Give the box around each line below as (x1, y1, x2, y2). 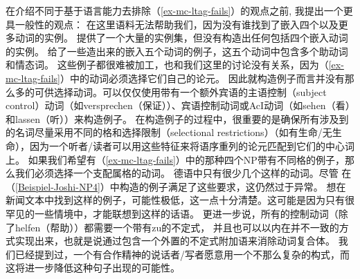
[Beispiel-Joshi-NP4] (15, 179, 100, 193)
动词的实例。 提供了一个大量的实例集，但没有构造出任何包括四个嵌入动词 (15, 30, 348, 45)
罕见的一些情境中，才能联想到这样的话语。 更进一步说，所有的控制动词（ (6, 206, 339, 220)
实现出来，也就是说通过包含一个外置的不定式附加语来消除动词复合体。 (15, 233, 335, 248)
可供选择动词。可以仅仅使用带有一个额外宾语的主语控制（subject (34, 84, 327, 99)
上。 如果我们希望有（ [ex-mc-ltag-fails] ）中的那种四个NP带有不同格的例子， (6, 152, 345, 166)
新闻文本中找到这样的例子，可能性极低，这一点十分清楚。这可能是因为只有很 (6, 193, 354, 207)
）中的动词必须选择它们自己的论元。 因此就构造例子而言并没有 (60, 70, 345, 85)
